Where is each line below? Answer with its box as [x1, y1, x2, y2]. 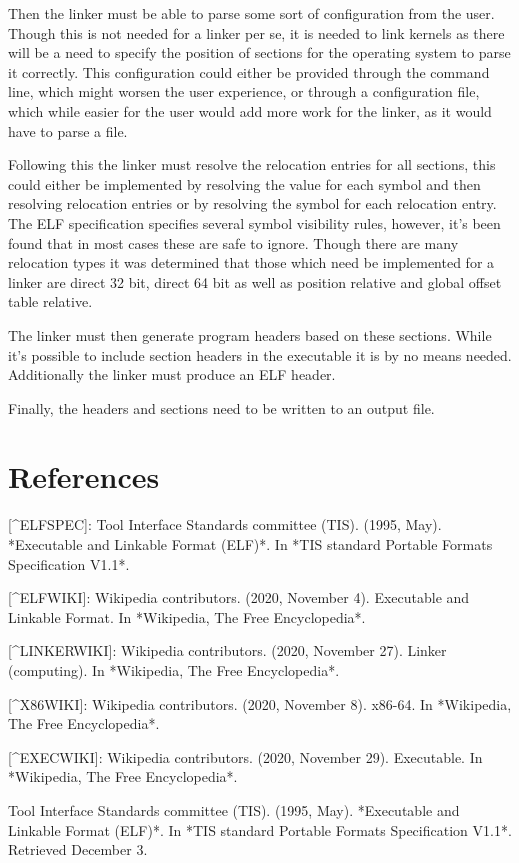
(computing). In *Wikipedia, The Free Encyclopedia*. [8, 659, 340, 680]
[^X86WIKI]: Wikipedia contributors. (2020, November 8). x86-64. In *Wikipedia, [8, 693, 512, 714]
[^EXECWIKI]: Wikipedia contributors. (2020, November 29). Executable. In [8, 746, 483, 767]
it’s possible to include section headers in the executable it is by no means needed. [8, 344, 512, 365]
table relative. [8, 291, 93, 312]
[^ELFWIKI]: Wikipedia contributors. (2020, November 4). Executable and [8, 587, 470, 608]
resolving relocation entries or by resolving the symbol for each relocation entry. [8, 193, 497, 214]
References [8, 456, 160, 497]
